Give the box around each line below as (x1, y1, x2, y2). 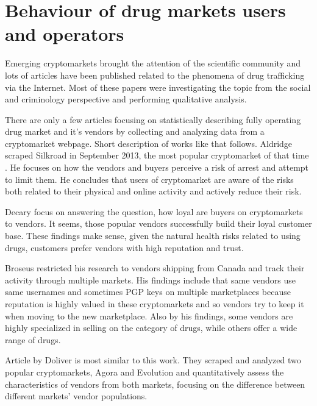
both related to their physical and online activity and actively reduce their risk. (5, 185, 302, 198)
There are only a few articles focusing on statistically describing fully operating (5, 113, 301, 126)
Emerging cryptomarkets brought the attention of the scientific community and (5, 57, 301, 69)
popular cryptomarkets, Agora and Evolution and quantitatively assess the (5, 365, 284, 378)
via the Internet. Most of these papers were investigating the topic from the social (5, 80, 311, 93)
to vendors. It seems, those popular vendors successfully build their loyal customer (5, 217, 312, 230)
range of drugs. (5, 333, 61, 346)
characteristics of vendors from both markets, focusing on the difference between (5, 377, 305, 390)
